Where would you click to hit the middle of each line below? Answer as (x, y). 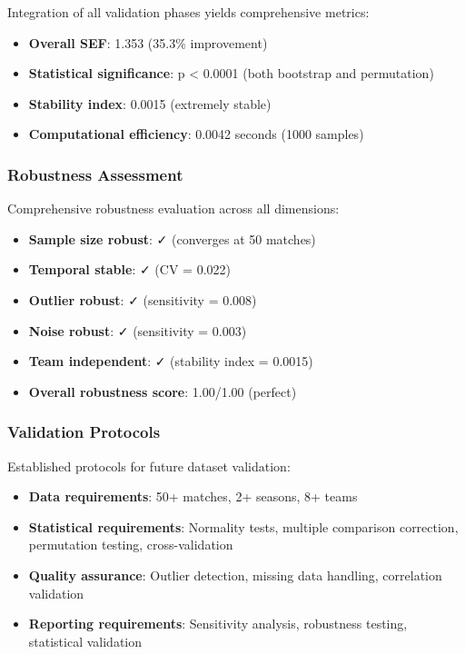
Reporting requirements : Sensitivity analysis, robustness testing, (218, 624)
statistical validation (85, 641)
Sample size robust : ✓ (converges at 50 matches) (172, 238)
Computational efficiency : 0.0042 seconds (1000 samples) (196, 134)
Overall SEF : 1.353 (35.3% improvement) (148, 42)
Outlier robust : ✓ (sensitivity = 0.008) (143, 299)
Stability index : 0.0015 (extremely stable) (150, 103)
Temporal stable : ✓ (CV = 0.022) (129, 269)
